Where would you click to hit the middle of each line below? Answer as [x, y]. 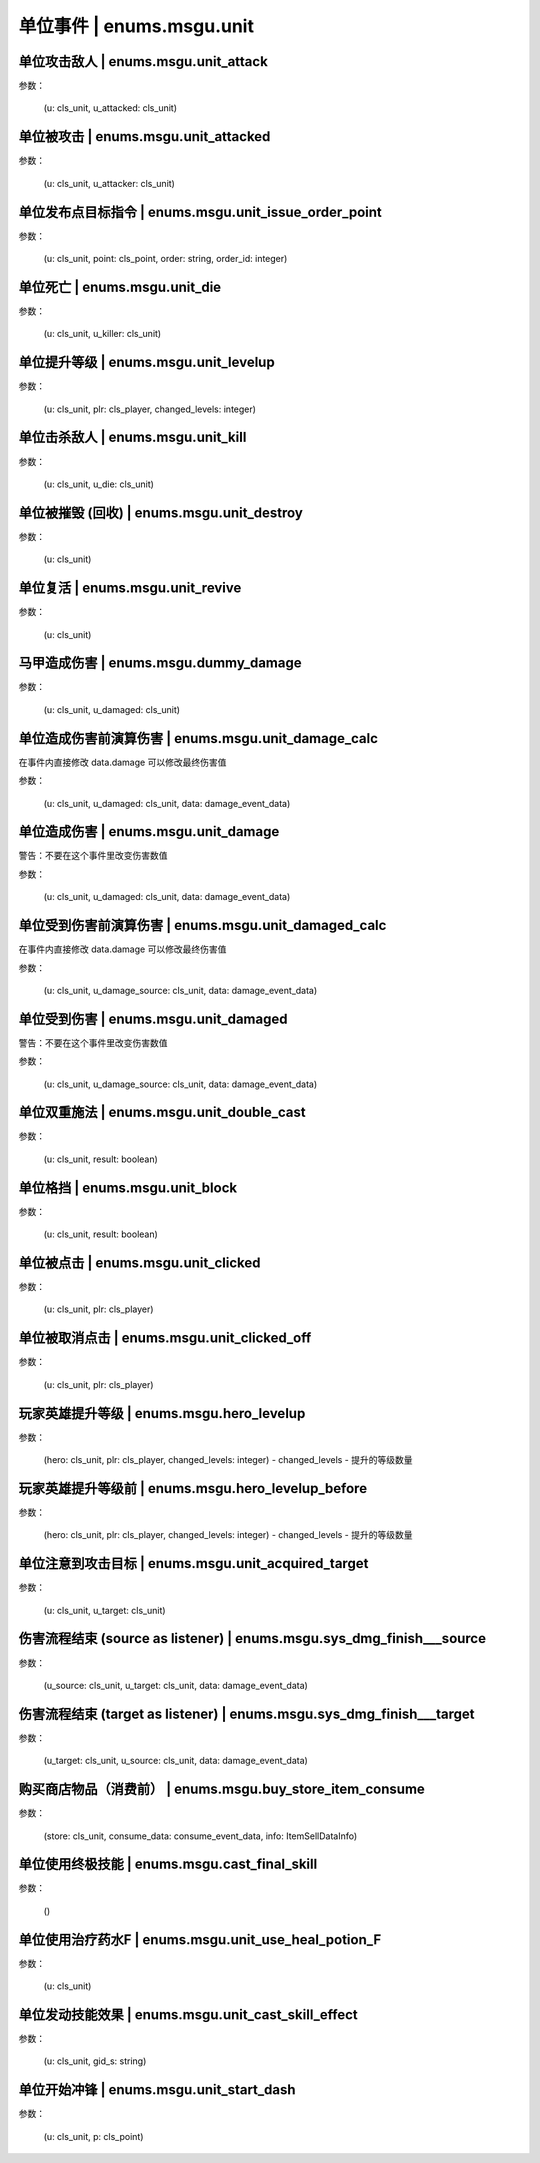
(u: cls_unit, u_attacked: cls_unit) [110, 108]
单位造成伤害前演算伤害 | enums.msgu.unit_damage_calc [198, 738]
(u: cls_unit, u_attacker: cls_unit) [109, 183]
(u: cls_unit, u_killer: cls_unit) [102, 334]
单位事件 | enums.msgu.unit [136, 26]
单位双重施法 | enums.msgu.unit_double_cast [162, 1112]
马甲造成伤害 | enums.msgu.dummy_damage [160, 663]
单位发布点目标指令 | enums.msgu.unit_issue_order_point [200, 211]
